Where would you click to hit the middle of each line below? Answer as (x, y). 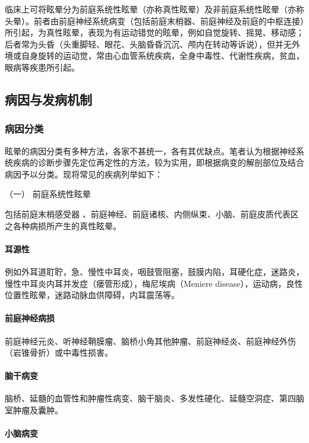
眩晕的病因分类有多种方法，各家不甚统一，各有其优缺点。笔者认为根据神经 (150, 151)
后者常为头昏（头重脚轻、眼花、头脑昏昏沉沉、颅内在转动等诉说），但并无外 (152, 44)
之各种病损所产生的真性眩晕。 (63, 225)
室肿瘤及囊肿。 (34, 410)
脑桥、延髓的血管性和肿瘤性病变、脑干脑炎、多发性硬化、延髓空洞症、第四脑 (154, 398)
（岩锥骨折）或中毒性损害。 (59, 352)
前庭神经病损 (30, 318)
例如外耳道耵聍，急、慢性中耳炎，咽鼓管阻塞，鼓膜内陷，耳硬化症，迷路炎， (154, 271)
